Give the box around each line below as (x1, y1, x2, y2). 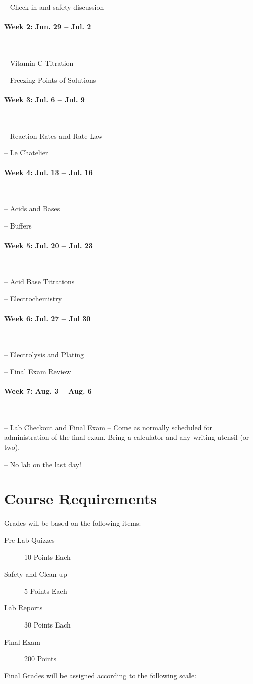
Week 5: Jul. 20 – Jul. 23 (4, 240, 93, 250)
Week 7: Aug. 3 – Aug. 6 (4, 386, 92, 396)
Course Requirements (4, 488, 157, 509)
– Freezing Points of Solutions (4, 74, 96, 85)
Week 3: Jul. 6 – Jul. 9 (4, 94, 85, 104)
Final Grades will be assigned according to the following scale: (4, 670, 197, 680)
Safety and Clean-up (4, 568, 67, 579)
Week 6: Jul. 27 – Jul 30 (4, 313, 91, 323)
